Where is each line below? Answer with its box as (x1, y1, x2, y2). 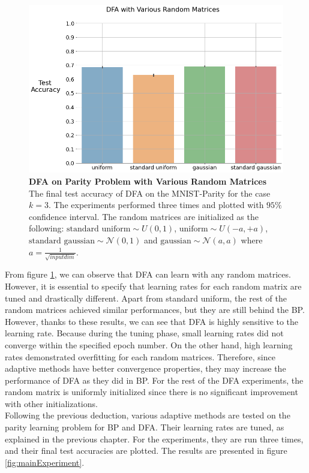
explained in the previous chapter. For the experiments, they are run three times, (5, 432, 304, 445)
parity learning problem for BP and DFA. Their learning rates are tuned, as (5, 421, 284, 433)
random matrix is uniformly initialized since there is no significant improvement (5, 385, 298, 398)
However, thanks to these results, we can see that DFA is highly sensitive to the (5, 315, 299, 327)
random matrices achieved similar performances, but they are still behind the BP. (5, 303, 305, 316)
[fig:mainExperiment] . (5, 456, 85, 468)
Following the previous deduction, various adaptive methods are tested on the (5, 409, 290, 421)
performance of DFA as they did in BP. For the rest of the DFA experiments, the (5, 373, 304, 386)
